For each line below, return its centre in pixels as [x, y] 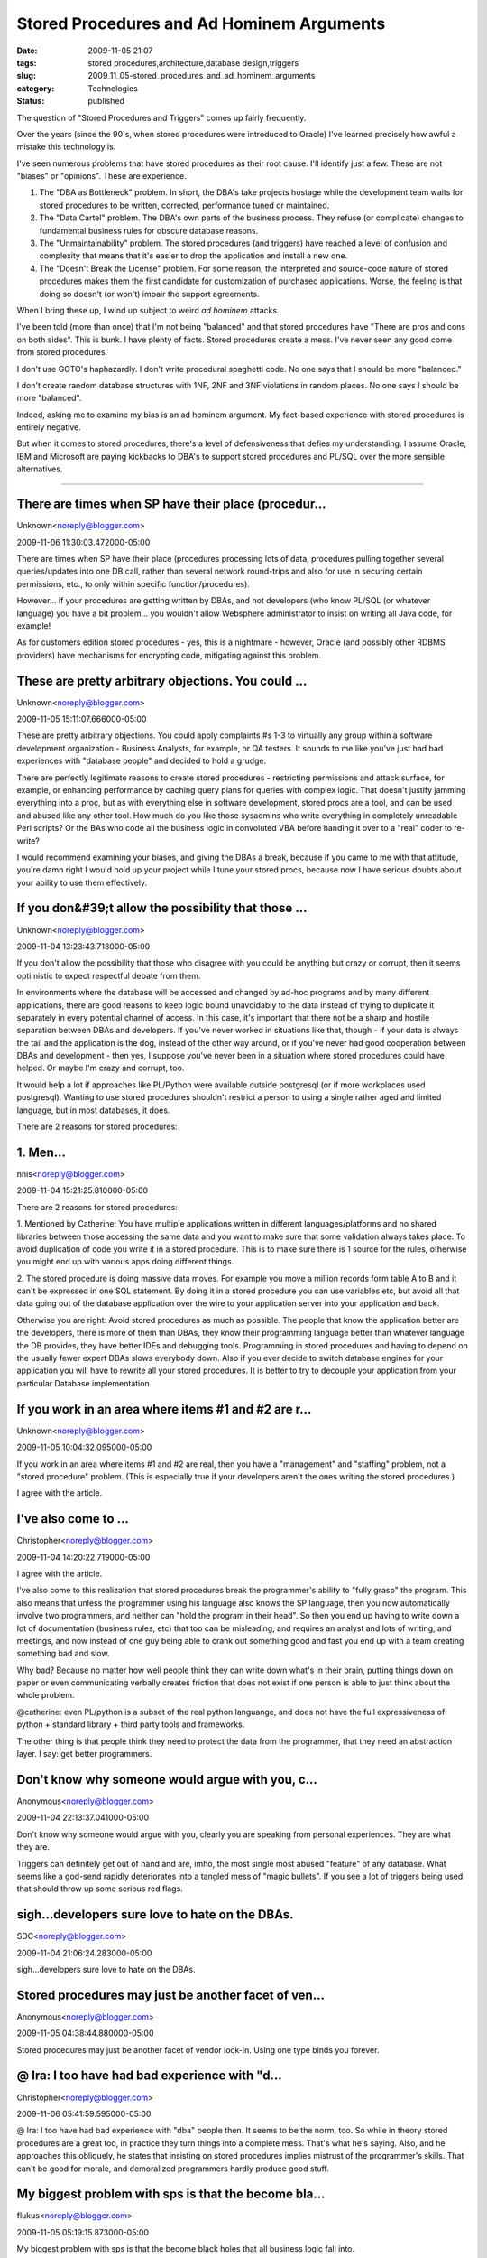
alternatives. [40, 469]
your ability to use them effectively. [82, 882]
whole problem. [46, 1695]
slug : [26, 76]
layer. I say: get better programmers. [84, 1754]
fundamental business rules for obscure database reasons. [149, 230]
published [106, 101]
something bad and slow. [63, 1654]
